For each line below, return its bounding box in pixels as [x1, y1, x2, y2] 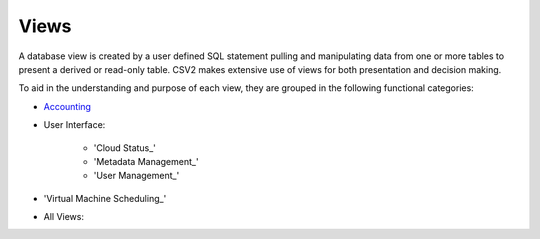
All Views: [43, 211, 85, 223]
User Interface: [43, 119, 106, 131]
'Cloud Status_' [93, 141, 157, 154]
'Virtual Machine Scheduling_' [43, 192, 167, 204]
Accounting [43, 100, 92, 112]
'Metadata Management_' [93, 155, 199, 167]
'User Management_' [93, 170, 180, 182]
